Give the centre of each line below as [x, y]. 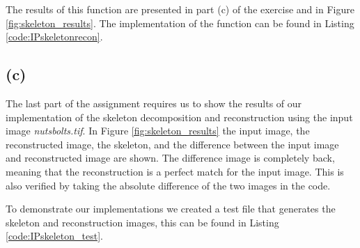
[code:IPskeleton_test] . [54, 236]
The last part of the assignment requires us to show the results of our [154, 103]
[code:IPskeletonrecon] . [54, 37]
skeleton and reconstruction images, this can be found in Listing [142, 222]
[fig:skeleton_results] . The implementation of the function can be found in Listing [180, 23]
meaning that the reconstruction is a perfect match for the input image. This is [175, 171]
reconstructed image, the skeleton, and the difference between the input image [172, 144]
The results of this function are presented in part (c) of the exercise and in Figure [180, 9]
